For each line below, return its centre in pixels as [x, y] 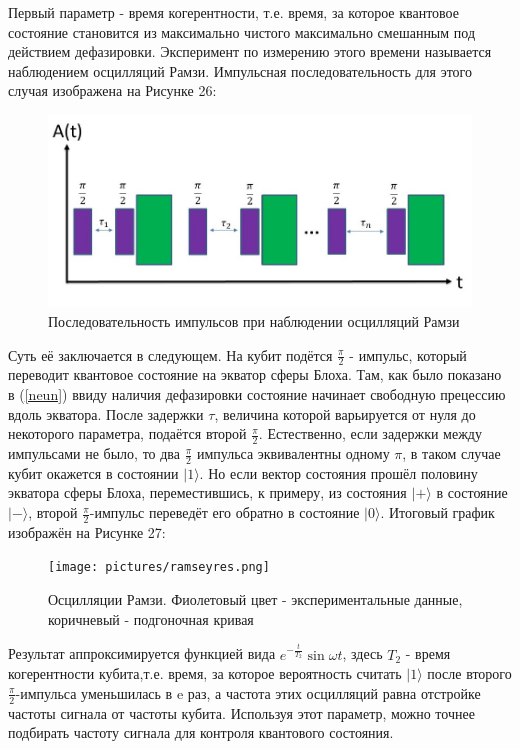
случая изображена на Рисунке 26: [112, 90]
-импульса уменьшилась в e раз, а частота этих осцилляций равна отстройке [248, 692]
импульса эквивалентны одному [293, 453]
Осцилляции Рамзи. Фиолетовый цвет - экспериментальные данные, [255, 599]
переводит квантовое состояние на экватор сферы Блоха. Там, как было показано [255, 374]
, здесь [362, 653]
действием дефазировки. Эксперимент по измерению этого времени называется [250, 51]
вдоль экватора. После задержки [106, 413]
